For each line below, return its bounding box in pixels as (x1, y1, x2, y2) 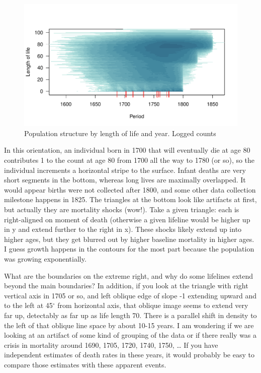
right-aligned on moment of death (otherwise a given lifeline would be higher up (4, 214, 250, 224)
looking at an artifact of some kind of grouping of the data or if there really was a (4, 330, 257, 340)
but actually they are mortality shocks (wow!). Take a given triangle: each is (4, 204, 239, 214)
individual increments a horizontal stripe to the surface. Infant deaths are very (4, 164, 246, 175)
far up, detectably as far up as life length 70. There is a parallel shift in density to (4, 309, 257, 320)
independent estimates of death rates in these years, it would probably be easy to (4, 349, 254, 360)
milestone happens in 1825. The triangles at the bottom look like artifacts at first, (4, 194, 257, 205)
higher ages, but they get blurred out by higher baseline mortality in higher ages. (4, 233, 254, 244)
